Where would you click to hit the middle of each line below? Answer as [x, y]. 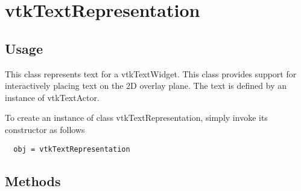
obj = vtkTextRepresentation [72, 149]
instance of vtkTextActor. [52, 97]
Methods [33, 180]
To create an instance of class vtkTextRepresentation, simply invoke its [136, 118]
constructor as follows [45, 129]
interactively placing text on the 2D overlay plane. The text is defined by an [146, 86]
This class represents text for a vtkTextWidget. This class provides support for [151, 73]
